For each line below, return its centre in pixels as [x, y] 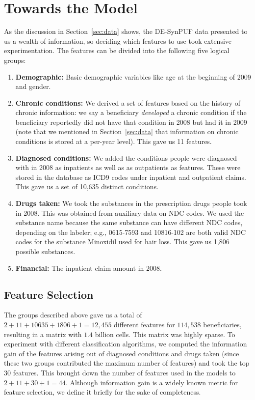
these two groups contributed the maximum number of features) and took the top [127, 363]
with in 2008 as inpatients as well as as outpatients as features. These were [128, 167]
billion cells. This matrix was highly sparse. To [165, 334]
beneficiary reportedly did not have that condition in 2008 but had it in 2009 [131, 122]
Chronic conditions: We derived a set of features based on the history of [128, 102]
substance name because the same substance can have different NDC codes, [129, 222]
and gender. [33, 86]
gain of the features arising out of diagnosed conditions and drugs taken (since [122, 353]
